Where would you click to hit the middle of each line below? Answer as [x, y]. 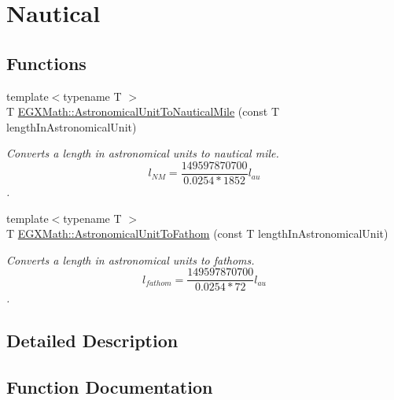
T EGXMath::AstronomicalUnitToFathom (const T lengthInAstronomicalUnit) [197, 233]
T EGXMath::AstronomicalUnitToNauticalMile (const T [143, 111]
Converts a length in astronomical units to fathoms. [131, 259]
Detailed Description [92, 341]
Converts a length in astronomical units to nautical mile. [143, 153]
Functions [46, 63]
